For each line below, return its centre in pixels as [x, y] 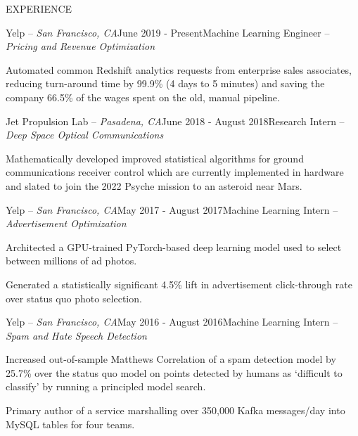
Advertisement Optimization [66, 223]
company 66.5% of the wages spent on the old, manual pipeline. [143, 97]
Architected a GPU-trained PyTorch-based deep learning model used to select [174, 246]
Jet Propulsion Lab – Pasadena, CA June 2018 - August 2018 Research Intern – [175, 121]
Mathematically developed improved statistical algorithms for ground [155, 158]
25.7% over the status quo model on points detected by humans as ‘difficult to [174, 372]
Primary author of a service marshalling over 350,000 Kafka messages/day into [175, 410]
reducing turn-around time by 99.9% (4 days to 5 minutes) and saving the [165, 83]
